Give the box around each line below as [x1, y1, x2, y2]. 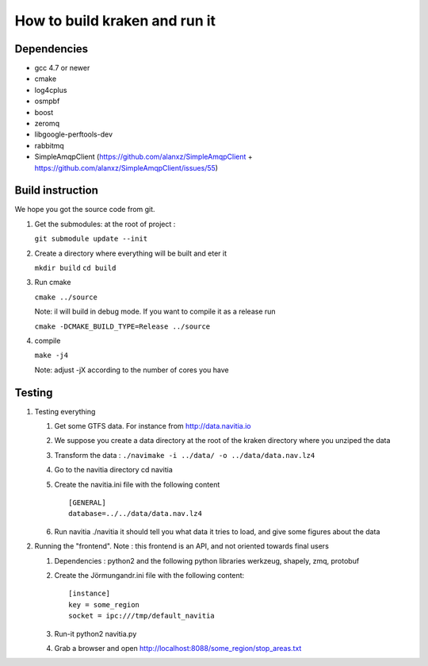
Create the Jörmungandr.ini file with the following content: [54, 570, 245, 579]
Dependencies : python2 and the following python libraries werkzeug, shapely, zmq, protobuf [54, 556, 360, 565]
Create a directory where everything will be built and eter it [34, 248, 227, 258]
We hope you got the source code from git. [14, 205, 155, 214]
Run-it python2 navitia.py [54, 629, 137, 638]
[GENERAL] [68, 499, 106, 507]
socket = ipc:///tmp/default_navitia [68, 611, 216, 621]
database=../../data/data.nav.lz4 [68, 509, 202, 518]
